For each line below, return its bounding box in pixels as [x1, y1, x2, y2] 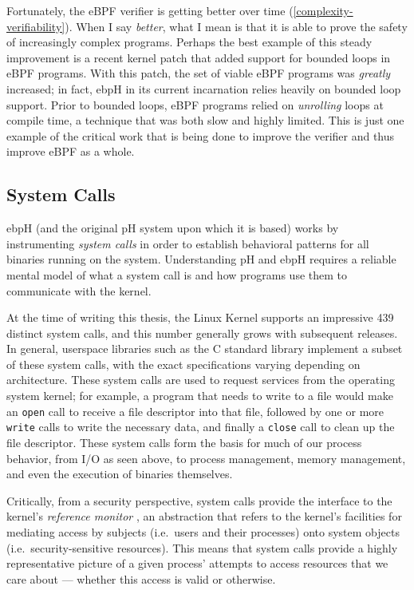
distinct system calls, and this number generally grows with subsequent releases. [6, 324, 398, 341]
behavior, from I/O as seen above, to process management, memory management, [6, 449, 406, 466]
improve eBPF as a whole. [6, 143, 135, 160]
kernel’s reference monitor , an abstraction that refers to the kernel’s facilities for [6, 508, 402, 525]
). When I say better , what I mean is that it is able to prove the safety [65, 18, 408, 34]
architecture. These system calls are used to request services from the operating [6, 371, 395, 388]
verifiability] [6, 18, 65, 34]
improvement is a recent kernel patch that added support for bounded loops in [6, 49, 391, 65]
